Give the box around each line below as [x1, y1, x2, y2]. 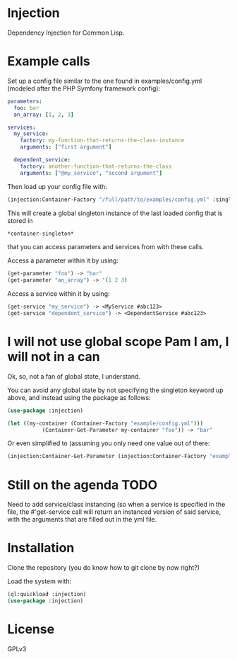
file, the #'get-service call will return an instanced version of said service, [7, 508, 221, 516]
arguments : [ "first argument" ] [20, 144, 112, 151]
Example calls [7, 53, 90, 69]
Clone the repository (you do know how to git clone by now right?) [7, 563, 200, 572]
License [7, 621, 55, 638]
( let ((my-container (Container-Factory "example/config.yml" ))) [7, 420, 203, 427]
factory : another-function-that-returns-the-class [20, 163, 172, 170]
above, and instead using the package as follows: [7, 393, 151, 401]
